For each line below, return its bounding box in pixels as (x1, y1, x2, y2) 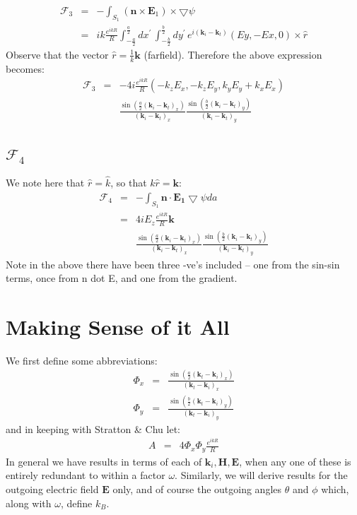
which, (321, 481, 349, 496)
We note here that (6, 175, 85, 190)
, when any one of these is (239, 454, 351, 468)
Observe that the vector (6, 47, 109, 61)
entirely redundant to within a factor (6, 468, 165, 483)
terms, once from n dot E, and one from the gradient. (6, 271, 238, 285)
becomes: (6, 61, 45, 76)
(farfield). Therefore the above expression (144, 47, 322, 61)
